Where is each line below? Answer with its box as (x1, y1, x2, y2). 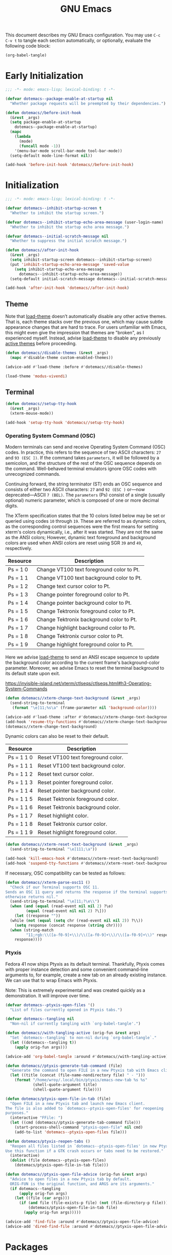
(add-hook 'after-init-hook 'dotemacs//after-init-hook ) (5, 285, 130, 291)
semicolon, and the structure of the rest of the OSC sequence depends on (5, 460, 162, 466)
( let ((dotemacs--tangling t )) (10, 1040, 77, 1045)
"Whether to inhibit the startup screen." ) (10, 210, 104, 216)
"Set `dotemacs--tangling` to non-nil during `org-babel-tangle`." (10, 1035, 157, 1040)
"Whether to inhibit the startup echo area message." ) (10, 224, 130, 229)
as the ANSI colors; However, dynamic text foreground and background (5, 535, 156, 541)
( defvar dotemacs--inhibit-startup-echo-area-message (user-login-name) (5, 220, 164, 225)
